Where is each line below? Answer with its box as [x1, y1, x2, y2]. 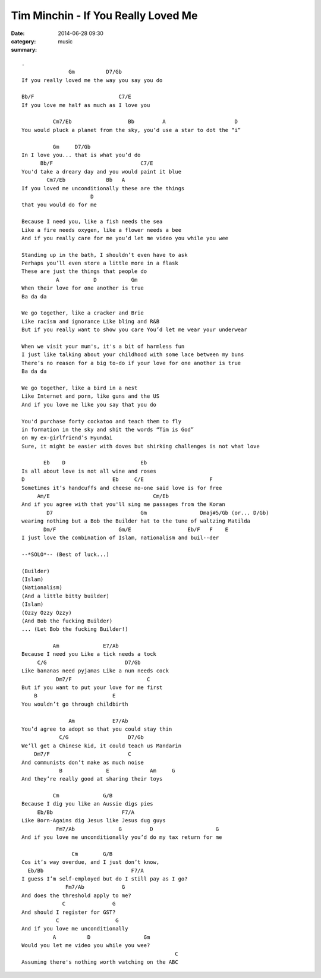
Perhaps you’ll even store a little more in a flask [21, 260, 178, 267]
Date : [11, 30, 25, 37]
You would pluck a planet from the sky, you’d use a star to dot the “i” [21, 127, 241, 133]
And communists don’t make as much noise [21, 759, 144, 766]
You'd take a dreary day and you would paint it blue [21, 168, 181, 175]
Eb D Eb [43, 460, 147, 466]
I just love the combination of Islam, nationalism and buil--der [21, 534, 219, 541]
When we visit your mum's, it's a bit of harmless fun [21, 343, 185, 350]
